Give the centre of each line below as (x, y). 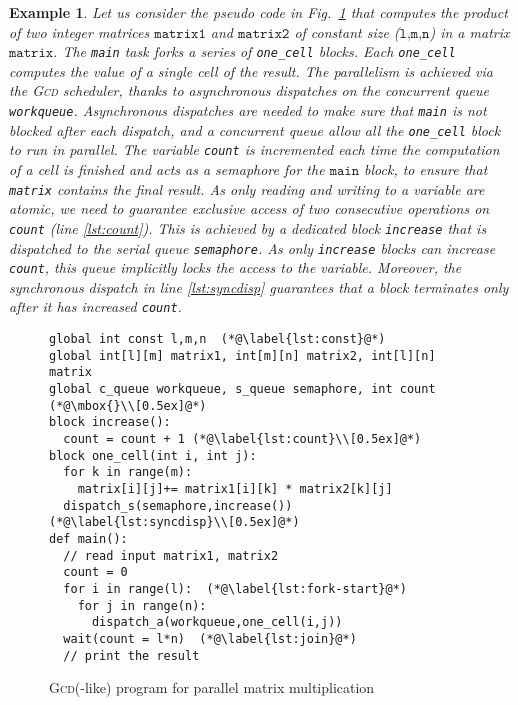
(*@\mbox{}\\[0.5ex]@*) (128, 405)
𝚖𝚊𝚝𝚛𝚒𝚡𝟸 (263, 33)
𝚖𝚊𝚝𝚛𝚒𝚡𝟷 (180, 33)
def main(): (88, 538)
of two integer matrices (79, 31)
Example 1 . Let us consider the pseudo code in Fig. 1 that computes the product (258, 12)
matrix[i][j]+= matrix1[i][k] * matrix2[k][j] (235, 488)
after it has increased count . (95, 306)
